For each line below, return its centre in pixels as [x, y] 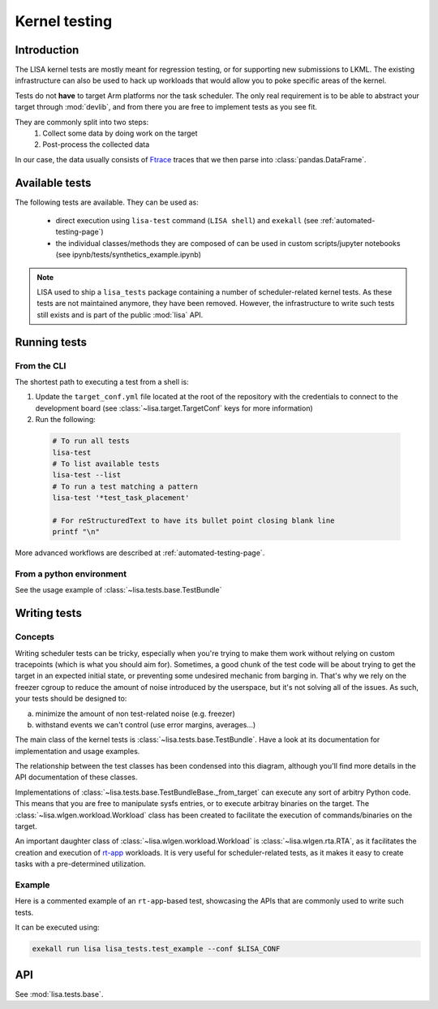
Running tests [51, 342]
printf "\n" [76, 532]
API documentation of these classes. [76, 777]
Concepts [35, 637]
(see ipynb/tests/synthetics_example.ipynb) [129, 255]
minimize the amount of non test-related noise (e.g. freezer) [135, 714]
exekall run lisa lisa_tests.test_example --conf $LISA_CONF [156, 949]
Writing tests [49, 613]
